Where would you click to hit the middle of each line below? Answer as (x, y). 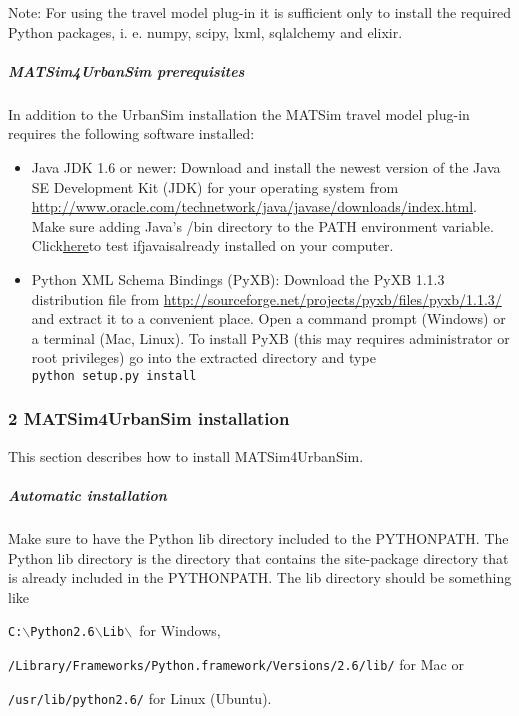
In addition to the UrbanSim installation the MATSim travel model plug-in (239, 113)
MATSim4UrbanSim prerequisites (126, 70)
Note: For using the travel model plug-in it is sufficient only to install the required (260, 12)
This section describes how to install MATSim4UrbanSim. (186, 455)
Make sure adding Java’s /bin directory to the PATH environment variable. (262, 225)
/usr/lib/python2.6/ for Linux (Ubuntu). (140, 697)
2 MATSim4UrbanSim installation (149, 418)
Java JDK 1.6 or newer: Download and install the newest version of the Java (266, 166)
